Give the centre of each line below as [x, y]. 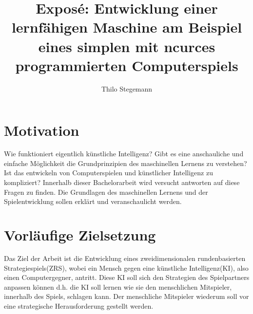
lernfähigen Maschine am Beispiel [127, 27]
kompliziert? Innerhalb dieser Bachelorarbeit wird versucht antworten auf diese [122, 182]
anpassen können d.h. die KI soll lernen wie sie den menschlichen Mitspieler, [118, 286]
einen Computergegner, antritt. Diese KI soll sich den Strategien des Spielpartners [127, 277]
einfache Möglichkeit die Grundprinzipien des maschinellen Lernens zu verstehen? [126, 163]
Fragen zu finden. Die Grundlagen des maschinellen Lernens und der [106, 192]
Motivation [42, 130]
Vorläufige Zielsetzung [80, 234]
